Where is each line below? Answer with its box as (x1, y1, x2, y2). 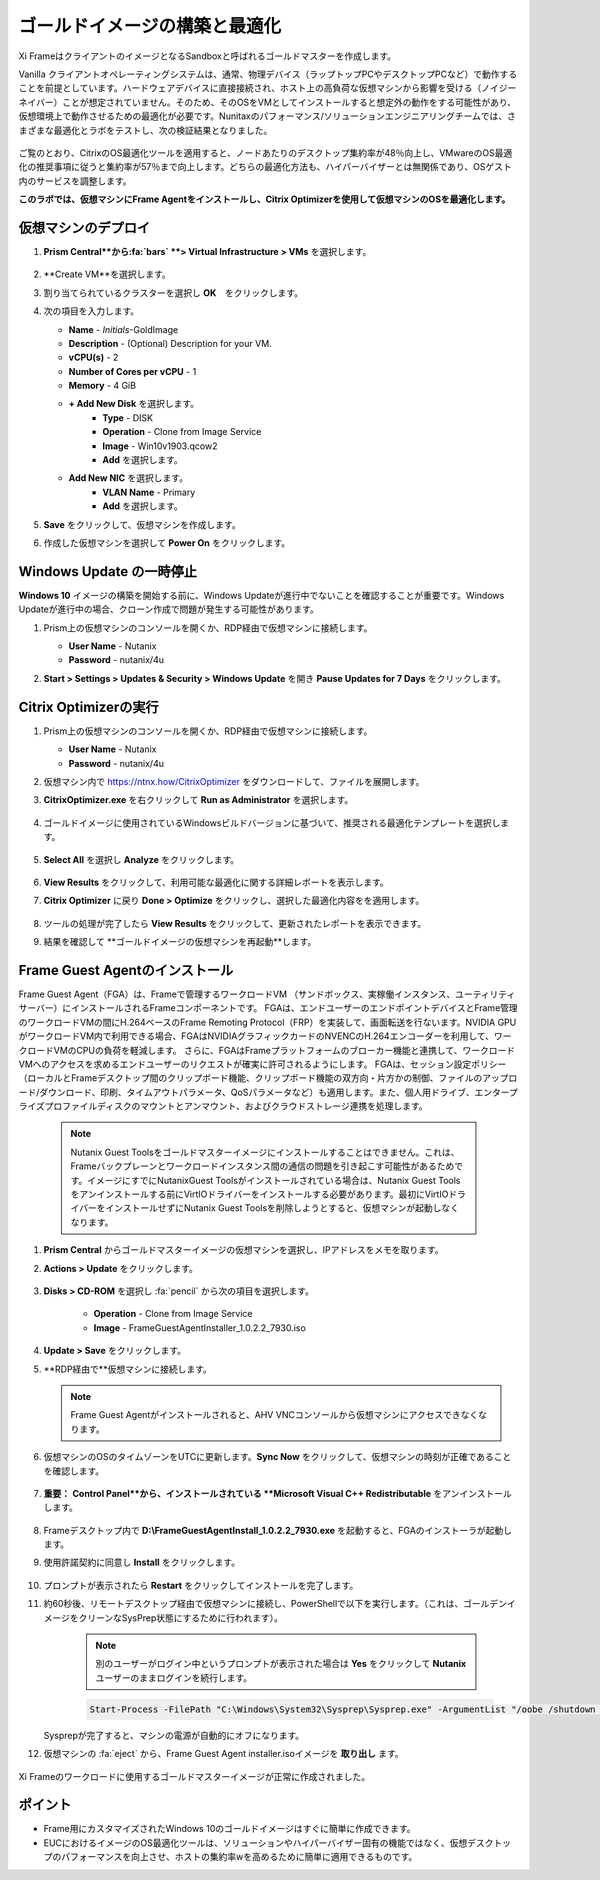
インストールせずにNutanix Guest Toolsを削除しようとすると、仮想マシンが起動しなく (105, 1202, 460, 1214)
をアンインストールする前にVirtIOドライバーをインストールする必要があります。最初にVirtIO (70, 1188, 449, 1200)
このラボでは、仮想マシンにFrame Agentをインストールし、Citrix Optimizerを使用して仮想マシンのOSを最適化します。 (18, 193, 511, 205)
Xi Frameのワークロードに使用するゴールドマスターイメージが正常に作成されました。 (18, 1770, 371, 1782)
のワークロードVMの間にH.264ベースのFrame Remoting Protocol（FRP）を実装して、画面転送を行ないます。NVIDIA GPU (18, 1016, 517, 1028)
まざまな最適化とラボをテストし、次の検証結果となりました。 (18, 124, 273, 136)
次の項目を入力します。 (43, 305, 140, 317)
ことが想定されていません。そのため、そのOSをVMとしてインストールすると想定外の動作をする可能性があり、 (61, 96, 517, 108)
